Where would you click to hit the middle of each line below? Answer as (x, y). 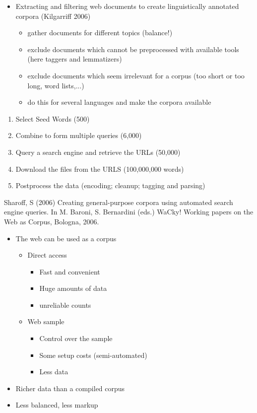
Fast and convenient (70, 271)
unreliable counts (65, 305)
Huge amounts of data (73, 288)
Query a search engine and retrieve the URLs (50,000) (98, 152)
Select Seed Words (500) (53, 118)
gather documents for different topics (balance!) (100, 33)
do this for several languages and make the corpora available (119, 102)
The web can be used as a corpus (66, 238)
